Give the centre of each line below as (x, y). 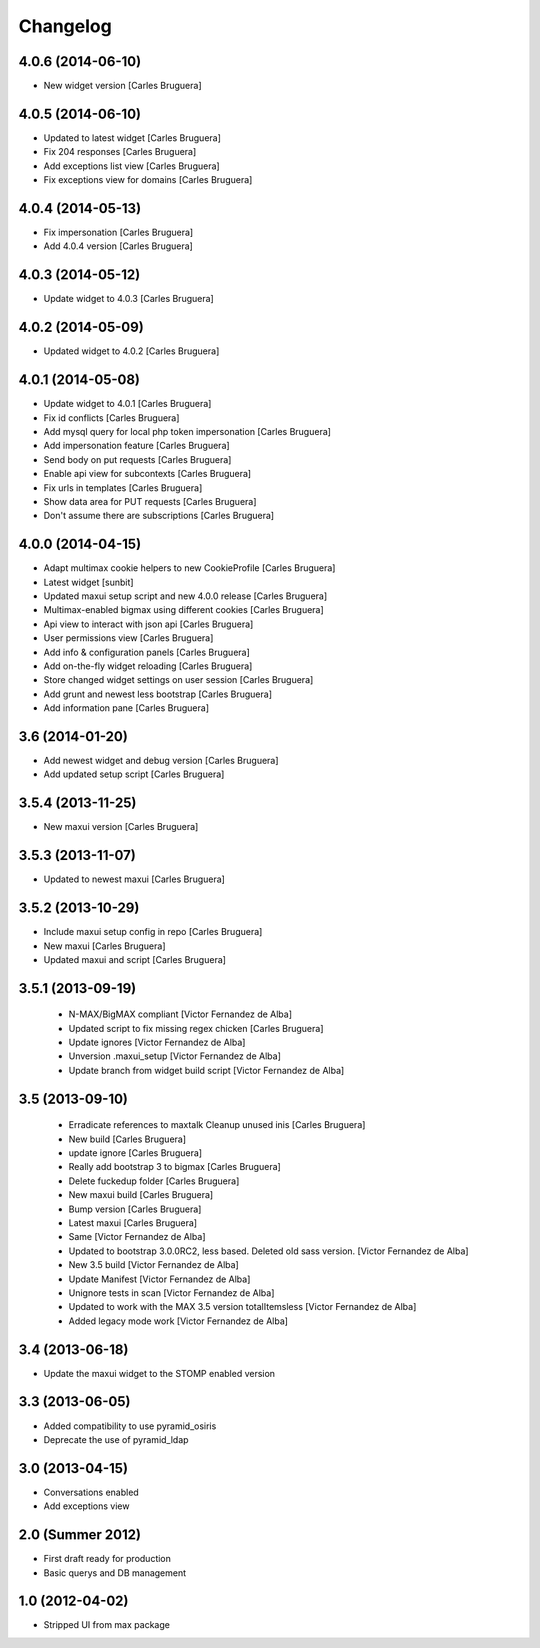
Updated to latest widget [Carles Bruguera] (132, 137)
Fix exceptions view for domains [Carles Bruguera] (148, 180)
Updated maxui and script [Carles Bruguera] (135, 959)
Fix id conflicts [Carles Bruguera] (111, 417)
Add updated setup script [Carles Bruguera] (134, 774)
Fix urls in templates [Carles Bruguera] (123, 487)
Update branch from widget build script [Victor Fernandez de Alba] (206, 1070)
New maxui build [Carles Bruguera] (141, 1195)
